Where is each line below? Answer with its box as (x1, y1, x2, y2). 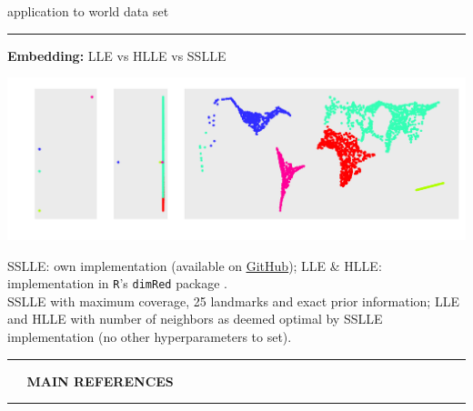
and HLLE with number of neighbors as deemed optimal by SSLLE (7, 309, 383, 328)
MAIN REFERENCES (26, 371, 174, 390)
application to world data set (7, 2, 169, 20)
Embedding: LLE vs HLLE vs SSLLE (7, 45, 226, 65)
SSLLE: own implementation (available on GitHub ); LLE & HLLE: (7, 256, 382, 275)
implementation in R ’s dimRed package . (7, 274, 227, 293)
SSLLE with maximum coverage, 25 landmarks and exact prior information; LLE (7, 291, 459, 310)
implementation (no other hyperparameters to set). (7, 327, 292, 346)
